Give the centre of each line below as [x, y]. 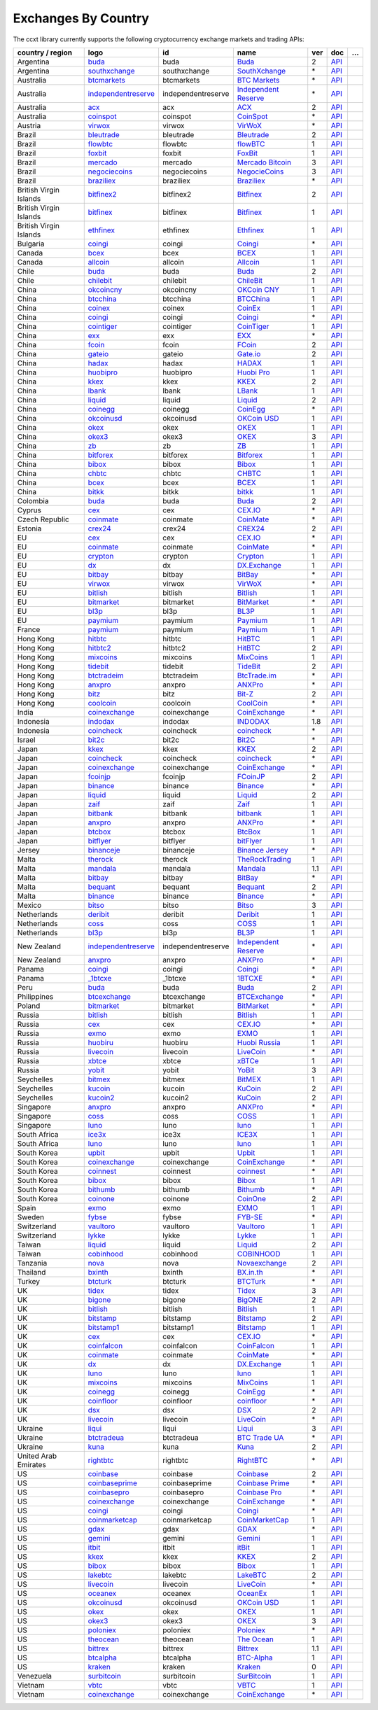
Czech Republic [43, 519]
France [29, 629]
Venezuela [35, 1676]
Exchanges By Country [81, 18]
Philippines [35, 996]
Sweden [31, 1217]
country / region [45, 52]
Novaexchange [262, 1263]
